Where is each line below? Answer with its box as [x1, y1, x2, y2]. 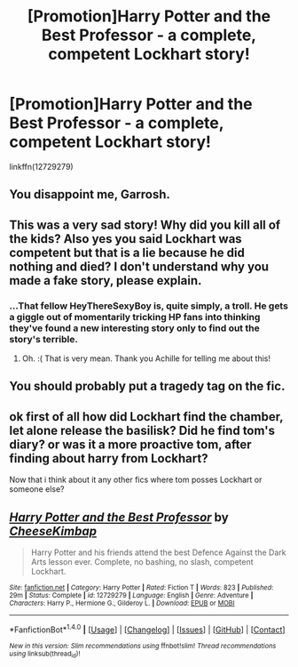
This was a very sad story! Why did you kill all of [9, 217, 281, 232]
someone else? [9, 484, 65, 494]
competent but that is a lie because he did [9, 245, 246, 260]
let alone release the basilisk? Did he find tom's [9, 422, 275, 438]
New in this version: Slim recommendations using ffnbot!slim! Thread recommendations [9, 641, 277, 650]
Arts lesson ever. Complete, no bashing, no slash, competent [30, 557, 255, 567]
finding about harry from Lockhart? [9, 451, 208, 466]
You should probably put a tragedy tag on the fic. [9, 379, 286, 394]
